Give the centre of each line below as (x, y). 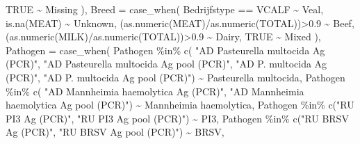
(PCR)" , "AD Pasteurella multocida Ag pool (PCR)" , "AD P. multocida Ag (166, 64)
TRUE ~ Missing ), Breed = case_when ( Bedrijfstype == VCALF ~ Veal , (165, 9)
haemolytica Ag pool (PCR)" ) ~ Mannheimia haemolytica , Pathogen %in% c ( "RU (180, 105)
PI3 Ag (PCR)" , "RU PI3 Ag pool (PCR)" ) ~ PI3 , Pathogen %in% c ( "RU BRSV (177, 118)
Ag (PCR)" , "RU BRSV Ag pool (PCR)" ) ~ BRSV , (115, 132)
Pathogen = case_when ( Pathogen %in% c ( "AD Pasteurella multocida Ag (165, 50)
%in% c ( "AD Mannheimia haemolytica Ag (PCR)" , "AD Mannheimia (155, 91)
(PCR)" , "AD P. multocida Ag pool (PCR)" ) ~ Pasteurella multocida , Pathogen (175, 77)
